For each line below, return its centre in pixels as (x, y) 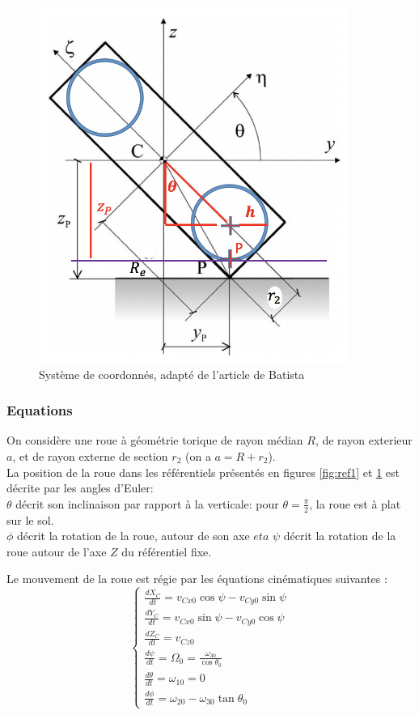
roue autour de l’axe (57, 551)
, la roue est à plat (355, 503)
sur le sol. (30, 519)
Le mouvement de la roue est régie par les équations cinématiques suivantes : (197, 579)
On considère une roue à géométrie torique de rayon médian (155, 440)
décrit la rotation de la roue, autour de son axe (133, 536)
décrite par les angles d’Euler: (80, 488)
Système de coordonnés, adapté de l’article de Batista (172, 374)
